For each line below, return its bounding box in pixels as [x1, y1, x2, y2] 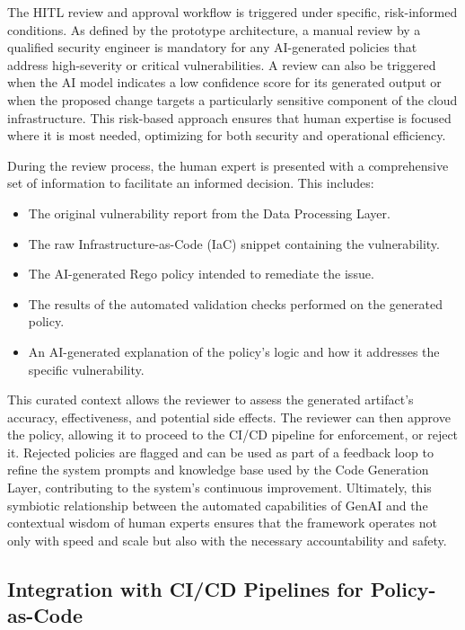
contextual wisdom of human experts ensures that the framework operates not [7, 513, 437, 532]
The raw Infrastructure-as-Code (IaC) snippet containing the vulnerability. [28, 234, 440, 253]
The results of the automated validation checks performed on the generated [28, 294, 443, 313]
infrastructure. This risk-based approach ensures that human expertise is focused [7, 108, 452, 127]
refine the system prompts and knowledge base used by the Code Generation [7, 460, 429, 479]
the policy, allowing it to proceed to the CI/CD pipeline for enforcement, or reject [7, 425, 459, 444]
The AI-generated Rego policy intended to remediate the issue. [28, 264, 374, 283]
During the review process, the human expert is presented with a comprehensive [7, 155, 449, 174]
